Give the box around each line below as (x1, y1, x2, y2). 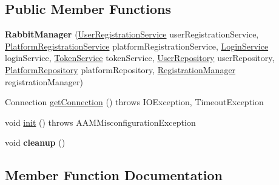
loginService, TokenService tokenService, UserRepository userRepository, (5, 51, 275, 64)
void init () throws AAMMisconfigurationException (5, 115, 196, 128)
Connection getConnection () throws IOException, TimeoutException (5, 96, 264, 108)
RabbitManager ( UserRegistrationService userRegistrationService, (5, 28, 259, 41)
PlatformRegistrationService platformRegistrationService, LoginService (5, 39, 269, 52)
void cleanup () (5, 136, 66, 149)
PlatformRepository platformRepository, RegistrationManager (5, 63, 236, 76)
